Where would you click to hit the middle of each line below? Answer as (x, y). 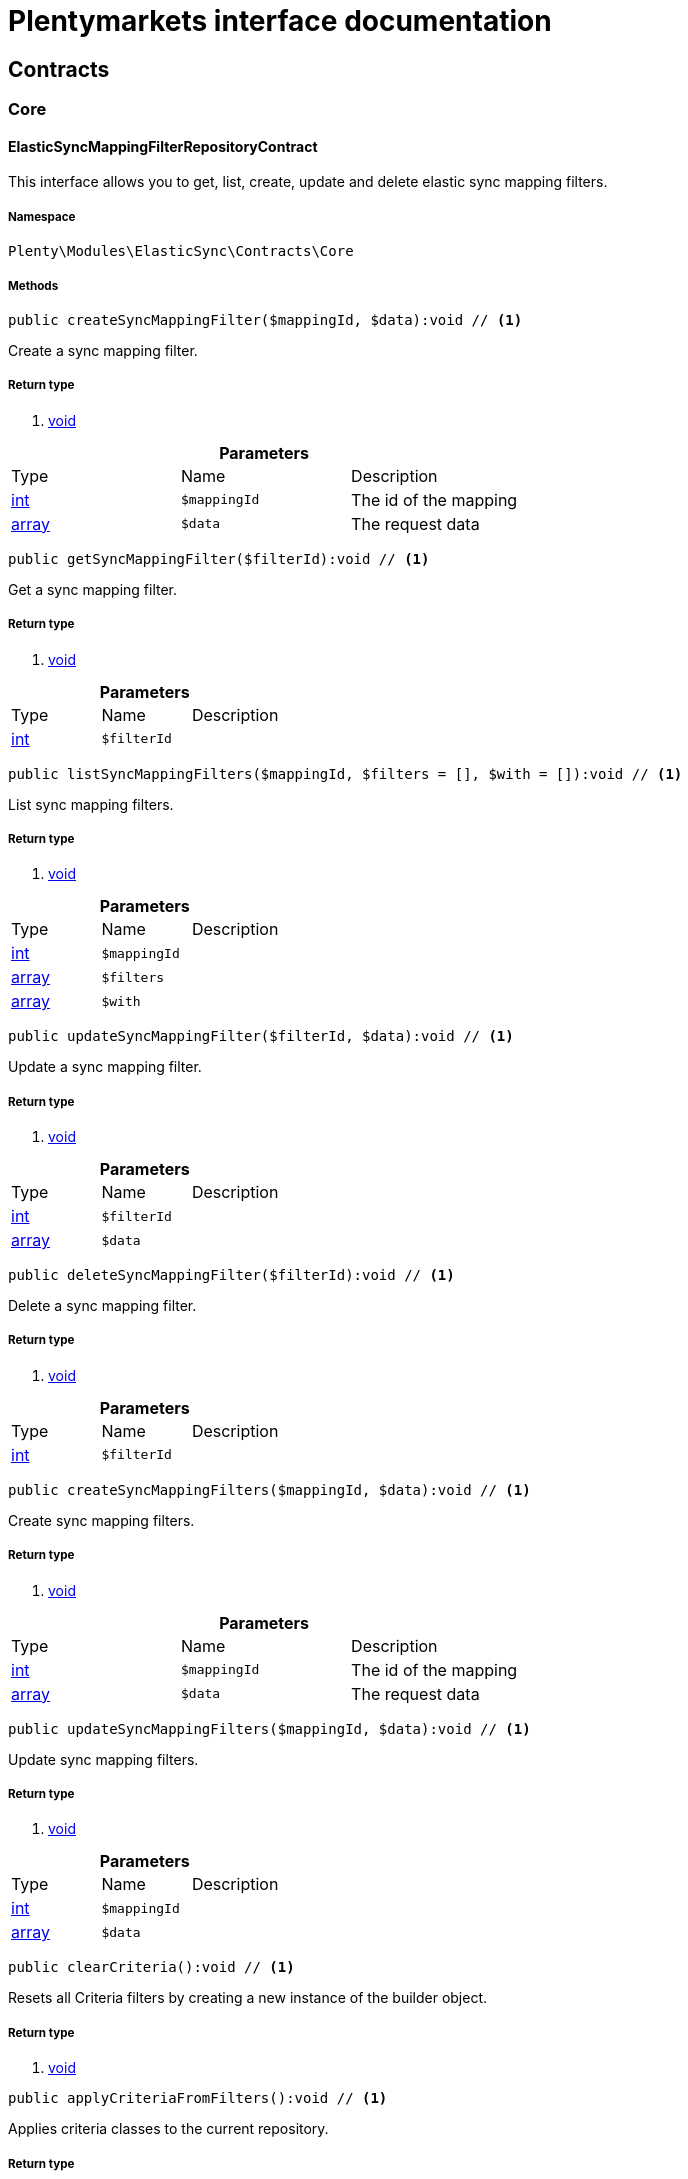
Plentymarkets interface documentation (280, 21)
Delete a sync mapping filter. (102, 1306)
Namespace (42, 216)
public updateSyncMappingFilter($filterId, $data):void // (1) (261, 1036)
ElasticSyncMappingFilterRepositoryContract (163, 146)
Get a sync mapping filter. (93, 589)
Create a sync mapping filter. (103, 350)
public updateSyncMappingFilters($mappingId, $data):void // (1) (269, 1728)
